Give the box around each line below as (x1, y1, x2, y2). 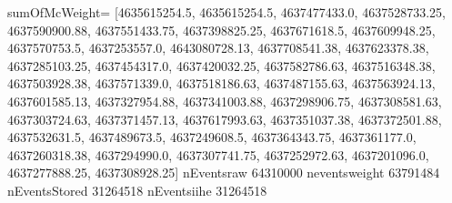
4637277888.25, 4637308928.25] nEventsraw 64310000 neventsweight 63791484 (7, 163, 440, 182)
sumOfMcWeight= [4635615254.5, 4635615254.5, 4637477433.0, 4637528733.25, (7, 3, 446, 21)
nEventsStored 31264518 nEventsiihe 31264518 (7, 180, 267, 199)
